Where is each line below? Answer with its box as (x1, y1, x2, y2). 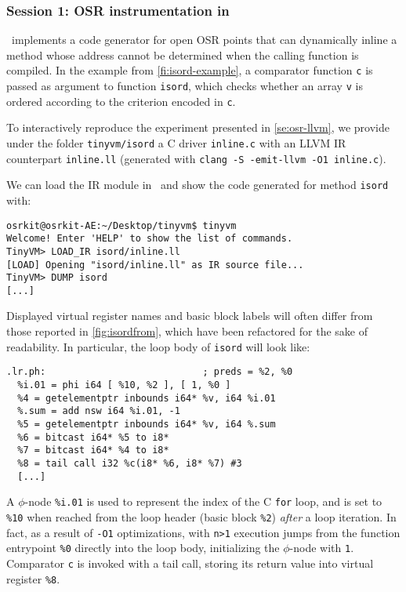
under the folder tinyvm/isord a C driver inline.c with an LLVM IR (6, 134, 346, 151)
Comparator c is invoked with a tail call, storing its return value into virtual (6, 554, 374, 571)
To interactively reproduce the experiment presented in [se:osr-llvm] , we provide (6, 119, 390, 136)
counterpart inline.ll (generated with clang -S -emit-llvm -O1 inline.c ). (6, 150, 386, 166)
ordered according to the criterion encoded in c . (6, 93, 236, 109)
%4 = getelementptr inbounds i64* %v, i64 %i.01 (17, 392, 276, 404)
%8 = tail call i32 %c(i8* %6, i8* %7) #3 (17, 457, 242, 469)
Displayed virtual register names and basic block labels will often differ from (6, 307, 373, 324)
